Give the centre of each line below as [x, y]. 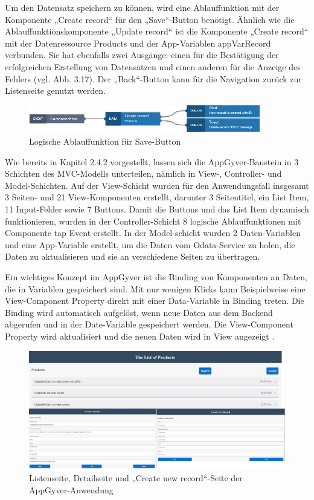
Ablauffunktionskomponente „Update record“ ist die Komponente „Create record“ [157, 31]
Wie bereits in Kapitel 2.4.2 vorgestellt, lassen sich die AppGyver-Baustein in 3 [152, 161]
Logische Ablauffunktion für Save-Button [105, 141]
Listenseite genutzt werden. [55, 90]
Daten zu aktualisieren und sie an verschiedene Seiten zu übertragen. [133, 256]
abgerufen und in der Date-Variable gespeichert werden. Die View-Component [149, 324]
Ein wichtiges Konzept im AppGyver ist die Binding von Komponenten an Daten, [156, 276]
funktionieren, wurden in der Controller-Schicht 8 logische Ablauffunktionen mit [153, 221]
